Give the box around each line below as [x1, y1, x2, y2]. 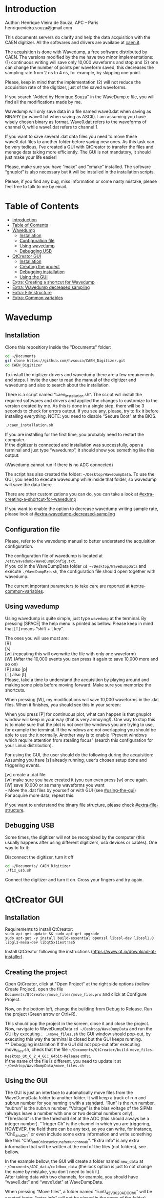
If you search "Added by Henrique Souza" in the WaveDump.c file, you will [5, 94, 155, 100]
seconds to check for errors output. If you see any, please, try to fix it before [5, 408, 159, 414]
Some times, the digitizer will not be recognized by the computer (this [5, 834, 145, 840]
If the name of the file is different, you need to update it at [5, 1058, 121, 1064]
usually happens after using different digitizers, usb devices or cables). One [5, 839, 158, 845]
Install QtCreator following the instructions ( [5, 949, 93, 955]
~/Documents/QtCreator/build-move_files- [69, 1048, 155, 1052]
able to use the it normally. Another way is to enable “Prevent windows [5, 732, 147, 738]
